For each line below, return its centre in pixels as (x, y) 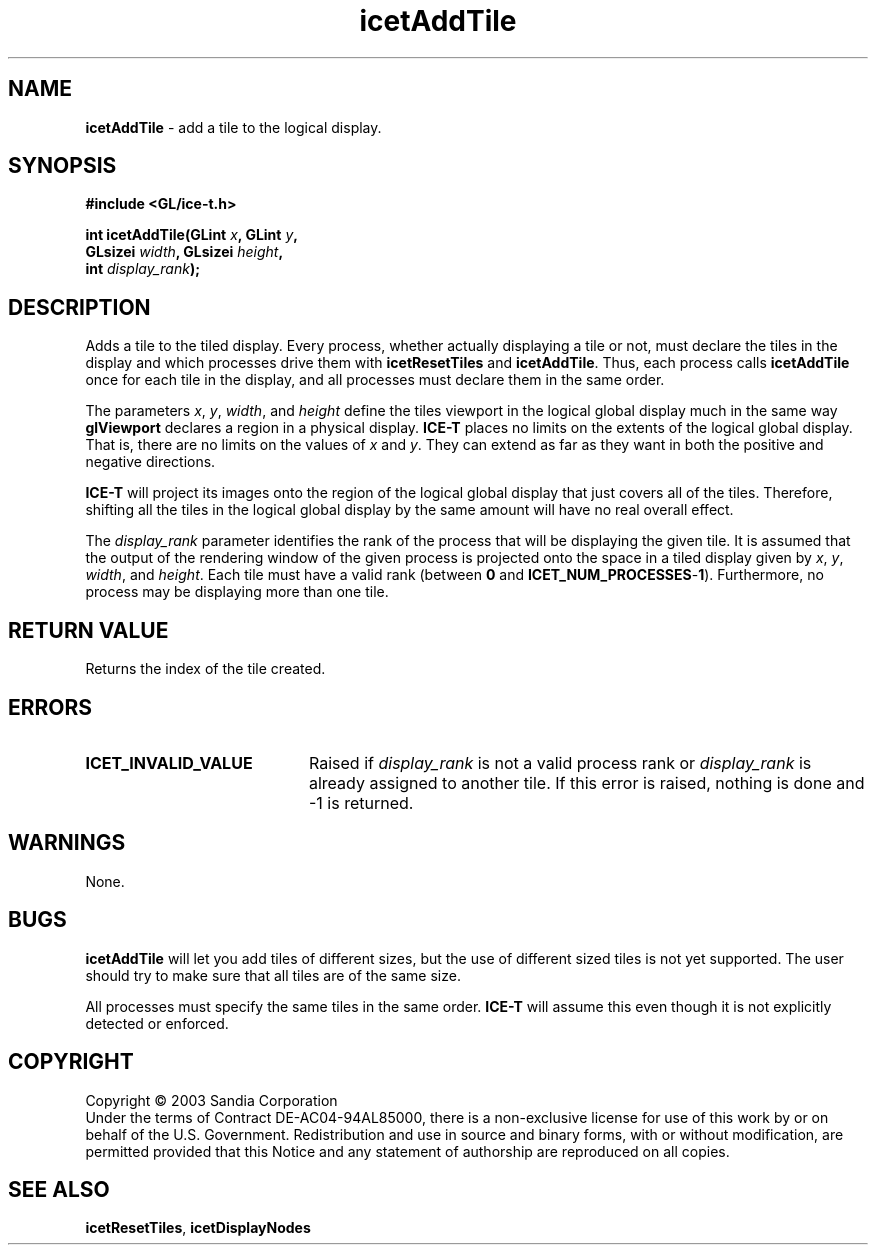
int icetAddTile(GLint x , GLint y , (191, 235)
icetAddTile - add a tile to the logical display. (233, 127)
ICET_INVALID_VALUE (169, 762)
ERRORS (50, 707)
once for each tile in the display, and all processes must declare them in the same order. (375, 380)
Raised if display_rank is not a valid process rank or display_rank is (560, 762)
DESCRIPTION (79, 307)
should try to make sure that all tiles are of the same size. (273, 975)
